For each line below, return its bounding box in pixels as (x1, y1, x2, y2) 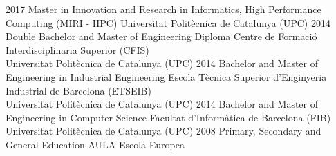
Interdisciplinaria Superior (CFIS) (6, 42, 149, 57)
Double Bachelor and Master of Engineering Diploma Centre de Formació (6, 29, 317, 43)
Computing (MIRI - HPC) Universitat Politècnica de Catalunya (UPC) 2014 (6, 15, 330, 30)
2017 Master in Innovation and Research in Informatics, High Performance (6, 2, 321, 16)
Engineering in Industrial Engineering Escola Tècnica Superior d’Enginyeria (6, 69, 327, 84)
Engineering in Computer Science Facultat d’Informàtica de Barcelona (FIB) (6, 110, 331, 124)
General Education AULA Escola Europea (6, 137, 185, 151)
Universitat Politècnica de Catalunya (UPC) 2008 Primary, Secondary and (6, 124, 321, 138)
